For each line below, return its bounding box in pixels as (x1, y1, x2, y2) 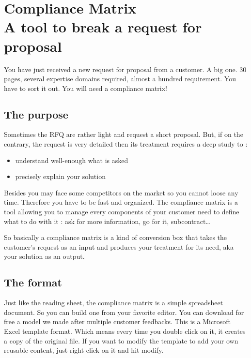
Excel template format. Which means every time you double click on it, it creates (4, 326, 246, 336)
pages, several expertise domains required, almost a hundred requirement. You (4, 74, 236, 84)
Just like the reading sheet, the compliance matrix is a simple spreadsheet (4, 298, 223, 308)
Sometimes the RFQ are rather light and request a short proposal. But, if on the (4, 129, 243, 139)
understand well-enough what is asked (15, 155, 128, 165)
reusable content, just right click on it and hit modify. (4, 345, 164, 355)
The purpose (4, 106, 68, 121)
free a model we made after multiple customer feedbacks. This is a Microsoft (4, 316, 231, 327)
